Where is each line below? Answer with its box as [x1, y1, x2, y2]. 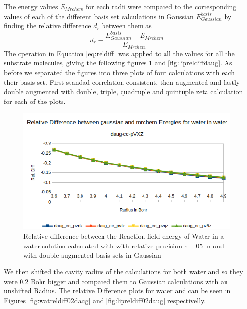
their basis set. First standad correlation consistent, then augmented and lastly [4, 77, 240, 87]
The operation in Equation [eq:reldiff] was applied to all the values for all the [4, 48, 235, 58]
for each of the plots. [4, 96, 66, 106]
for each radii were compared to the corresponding [86, 1, 237, 11]
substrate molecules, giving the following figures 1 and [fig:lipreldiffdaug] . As [4, 58, 232, 68]
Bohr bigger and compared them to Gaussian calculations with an [30, 276, 228, 286]
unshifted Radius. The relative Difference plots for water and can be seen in [4, 286, 231, 296]
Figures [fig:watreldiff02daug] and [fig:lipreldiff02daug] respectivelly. [4, 295, 206, 305]
